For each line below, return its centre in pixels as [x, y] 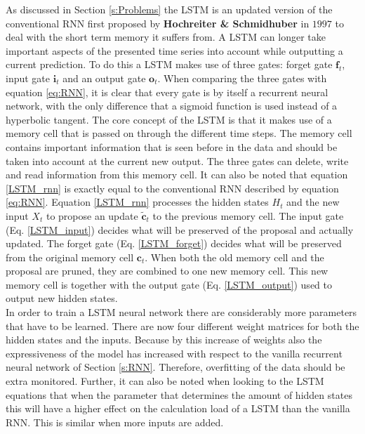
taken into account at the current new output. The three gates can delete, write [177, 160]
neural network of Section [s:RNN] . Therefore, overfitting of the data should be [175, 367]
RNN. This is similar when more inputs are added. [115, 422]
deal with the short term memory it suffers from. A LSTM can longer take [166, 37]
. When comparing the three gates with [242, 78]
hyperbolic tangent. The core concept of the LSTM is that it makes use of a [169, 119]
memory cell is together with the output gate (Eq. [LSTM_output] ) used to [169, 284]
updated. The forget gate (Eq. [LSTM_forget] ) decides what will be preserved [174, 243]
